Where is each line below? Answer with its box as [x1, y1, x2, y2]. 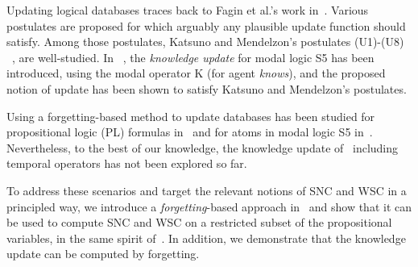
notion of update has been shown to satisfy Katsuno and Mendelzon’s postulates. [6, 80, 407, 97]
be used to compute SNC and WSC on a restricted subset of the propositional [6, 214, 392, 231]
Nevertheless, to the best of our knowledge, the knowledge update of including [6, 139, 399, 156]
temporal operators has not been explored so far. [6, 155, 247, 172]
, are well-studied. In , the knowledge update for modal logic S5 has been [12, 48, 375, 65]
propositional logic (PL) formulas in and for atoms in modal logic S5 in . [6, 123, 373, 140]
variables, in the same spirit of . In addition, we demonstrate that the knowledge [6, 229, 406, 246]
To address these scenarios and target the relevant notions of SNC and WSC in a [6, 181, 407, 198]
